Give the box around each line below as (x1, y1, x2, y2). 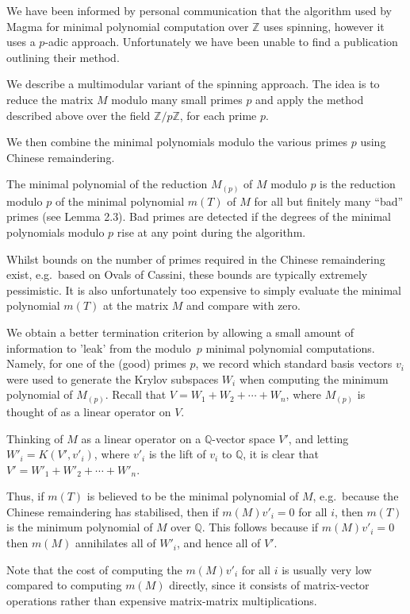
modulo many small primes (111, 91, 243, 107)
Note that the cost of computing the (6, 561, 182, 577)
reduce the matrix (6, 91, 94, 107)
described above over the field (6, 106, 151, 123)
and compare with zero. (186, 297, 301, 314)
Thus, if (6, 488, 44, 504)
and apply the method (255, 91, 364, 107)
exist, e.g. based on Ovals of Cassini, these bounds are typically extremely (6, 266, 368, 283)
